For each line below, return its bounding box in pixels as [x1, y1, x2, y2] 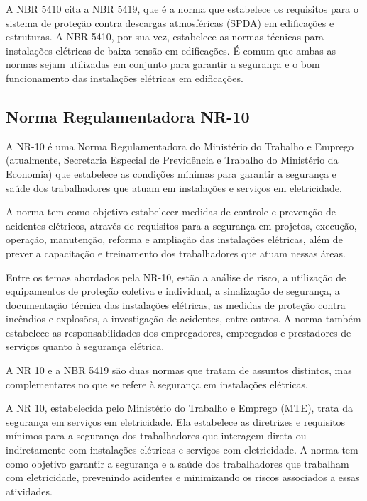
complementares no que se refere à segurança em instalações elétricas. [6, 376, 309, 391]
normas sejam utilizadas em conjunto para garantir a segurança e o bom [6, 57, 320, 72]
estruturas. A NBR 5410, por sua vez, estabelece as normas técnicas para [6, 29, 324, 44]
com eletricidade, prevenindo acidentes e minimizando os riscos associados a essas [6, 470, 360, 485]
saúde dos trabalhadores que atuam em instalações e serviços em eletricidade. [6, 180, 342, 195]
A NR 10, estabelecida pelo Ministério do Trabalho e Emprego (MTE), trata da [6, 400, 353, 415]
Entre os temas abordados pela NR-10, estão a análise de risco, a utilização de [6, 269, 346, 284]
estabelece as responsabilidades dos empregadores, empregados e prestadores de [6, 325, 351, 339]
